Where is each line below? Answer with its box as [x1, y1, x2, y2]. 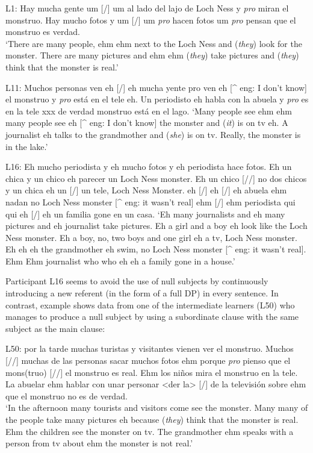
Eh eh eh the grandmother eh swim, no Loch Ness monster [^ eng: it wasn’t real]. [5, 243, 306, 255]
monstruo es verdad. [5, 25, 80, 38]
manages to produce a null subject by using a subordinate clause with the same [5, 310, 299, 323]
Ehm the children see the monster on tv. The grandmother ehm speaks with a [5, 425, 294, 437]
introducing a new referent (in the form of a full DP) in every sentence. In [5, 287, 279, 299]
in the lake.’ [5, 140, 48, 152]
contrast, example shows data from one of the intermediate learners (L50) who [5, 298, 295, 311]
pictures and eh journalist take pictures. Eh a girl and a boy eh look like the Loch [5, 219, 308, 232]
